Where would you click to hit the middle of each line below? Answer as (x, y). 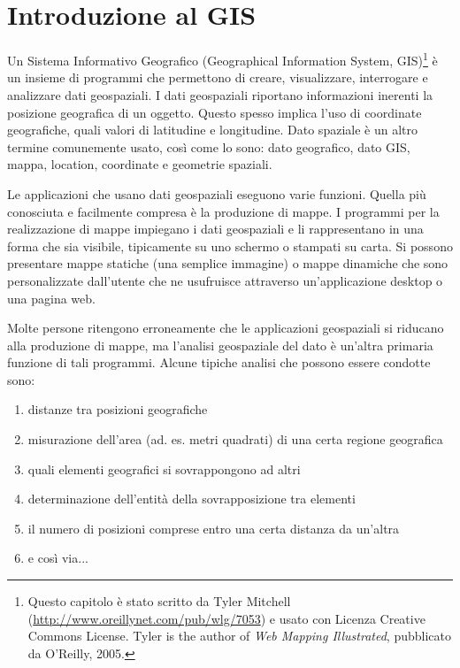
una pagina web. (51, 298)
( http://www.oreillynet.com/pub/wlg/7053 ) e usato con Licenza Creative (226, 618)
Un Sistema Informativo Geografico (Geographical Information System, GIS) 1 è (222, 59)
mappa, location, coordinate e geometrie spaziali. (140, 164)
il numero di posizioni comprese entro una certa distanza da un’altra (214, 528)
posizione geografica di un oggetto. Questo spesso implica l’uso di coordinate (215, 112)
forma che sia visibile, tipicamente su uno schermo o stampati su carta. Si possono (230, 246)
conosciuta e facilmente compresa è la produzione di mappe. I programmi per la (223, 211)
